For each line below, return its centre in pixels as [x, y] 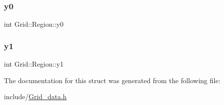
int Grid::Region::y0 [34, 24]
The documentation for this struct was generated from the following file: [112, 80]
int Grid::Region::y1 [34, 64]
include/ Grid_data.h [35, 96]
